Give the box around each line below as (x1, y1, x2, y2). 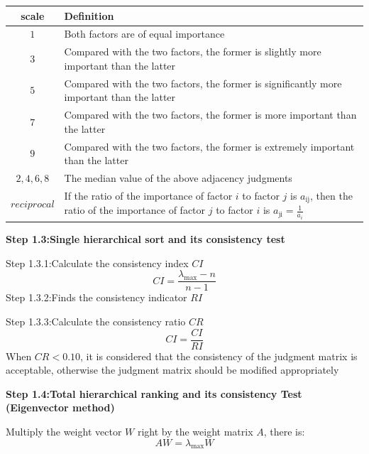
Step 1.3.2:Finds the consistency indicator (6, 290, 187, 305)
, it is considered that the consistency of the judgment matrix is (80, 348, 358, 363)
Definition (64, 8, 114, 23)
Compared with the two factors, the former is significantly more (64, 75, 342, 90)
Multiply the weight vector (6, 424, 122, 439)
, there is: (263, 424, 305, 439)
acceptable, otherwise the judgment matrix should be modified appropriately (6, 362, 339, 377)
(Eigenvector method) (6, 400, 115, 415)
